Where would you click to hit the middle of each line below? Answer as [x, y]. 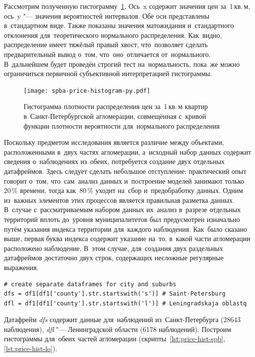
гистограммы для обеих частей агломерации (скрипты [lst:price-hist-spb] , [115, 339]
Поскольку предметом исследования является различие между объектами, [114, 142]
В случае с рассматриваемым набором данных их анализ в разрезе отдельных [122, 209]
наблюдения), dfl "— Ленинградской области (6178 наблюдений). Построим [118, 329]
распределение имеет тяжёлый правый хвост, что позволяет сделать [106, 44]
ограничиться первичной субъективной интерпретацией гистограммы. [108, 73]
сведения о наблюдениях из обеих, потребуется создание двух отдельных [114, 161]
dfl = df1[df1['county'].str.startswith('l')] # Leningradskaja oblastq [125, 303]
